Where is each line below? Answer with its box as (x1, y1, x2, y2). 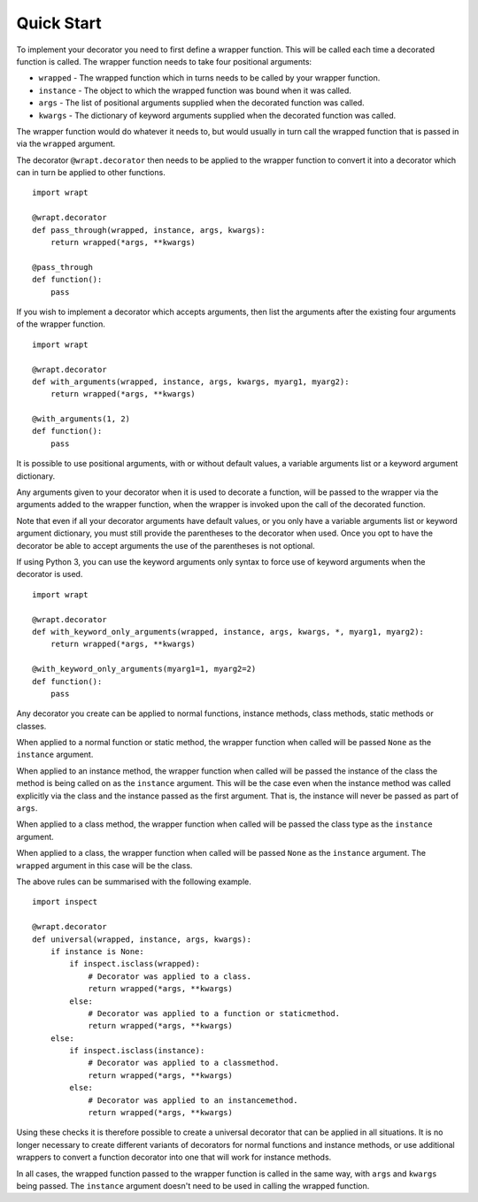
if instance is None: (50, 946, 145, 956)
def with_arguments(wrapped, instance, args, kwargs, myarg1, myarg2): (32, 376, 350, 387)
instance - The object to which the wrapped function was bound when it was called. (38, 85, 351, 96)
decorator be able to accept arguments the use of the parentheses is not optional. (16, 540, 315, 551)
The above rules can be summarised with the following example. (16, 876, 251, 887)
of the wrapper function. (16, 319, 105, 329)
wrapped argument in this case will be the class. (16, 859, 193, 871)
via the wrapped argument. (16, 138, 116, 150)
